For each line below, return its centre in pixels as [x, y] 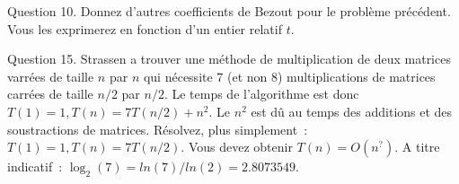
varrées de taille [51, 76]
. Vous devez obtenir [237, 147]
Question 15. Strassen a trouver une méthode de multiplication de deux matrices [229, 59]
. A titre [417, 147]
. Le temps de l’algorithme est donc [261, 94]
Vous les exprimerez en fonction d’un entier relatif [145, 28]
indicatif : [35, 166]
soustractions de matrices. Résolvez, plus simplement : [158, 129]
